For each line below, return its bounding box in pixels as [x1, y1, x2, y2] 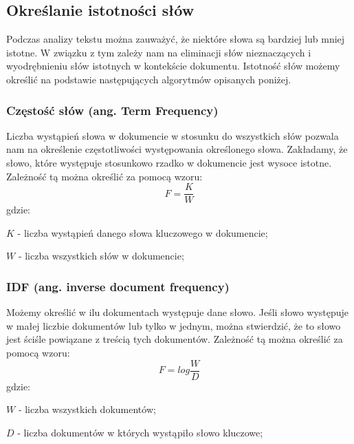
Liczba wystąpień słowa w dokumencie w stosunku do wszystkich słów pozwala [6, 128, 339, 142]
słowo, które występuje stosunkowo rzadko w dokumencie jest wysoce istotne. [6, 155, 332, 169]
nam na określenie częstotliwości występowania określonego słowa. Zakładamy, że [6, 142, 348, 156]
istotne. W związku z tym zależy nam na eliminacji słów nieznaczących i [6, 45, 311, 59]
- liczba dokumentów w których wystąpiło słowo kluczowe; [17, 425, 263, 439]
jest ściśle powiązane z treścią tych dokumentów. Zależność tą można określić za [6, 332, 343, 346]
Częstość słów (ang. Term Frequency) [6, 101, 219, 118]
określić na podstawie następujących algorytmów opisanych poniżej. [6, 72, 291, 86]
